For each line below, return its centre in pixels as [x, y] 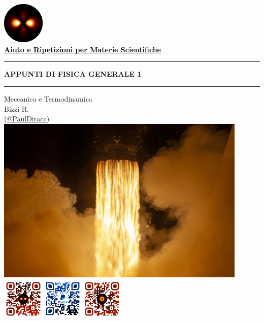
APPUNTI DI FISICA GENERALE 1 [73, 74]
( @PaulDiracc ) [27, 119]
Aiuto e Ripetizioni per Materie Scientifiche [82, 49]
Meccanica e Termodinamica [48, 99]
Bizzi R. [16, 108]
